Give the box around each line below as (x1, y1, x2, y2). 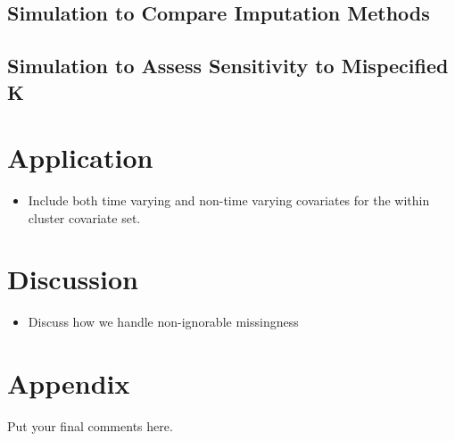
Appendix (7, 365, 130, 402)
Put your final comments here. (7, 417, 173, 436)
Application (7, 139, 153, 176)
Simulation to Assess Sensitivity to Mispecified (7, 52, 449, 79)
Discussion (7, 261, 138, 297)
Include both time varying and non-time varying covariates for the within (28, 191, 430, 210)
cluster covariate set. (28, 208, 141, 227)
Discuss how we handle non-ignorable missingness (28, 312, 299, 331)
